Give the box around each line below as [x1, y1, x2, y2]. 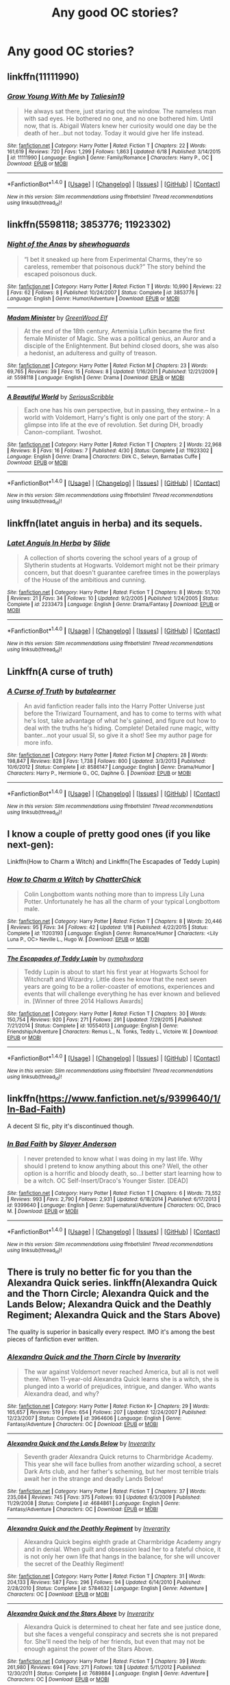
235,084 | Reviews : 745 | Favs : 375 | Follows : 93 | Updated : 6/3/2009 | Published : [7, 1494, 201, 1501]
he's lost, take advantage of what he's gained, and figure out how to [23, 716, 217, 724]
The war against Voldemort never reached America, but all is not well [23, 1368, 219, 1376]
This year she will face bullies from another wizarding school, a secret [23, 1460, 222, 1469]
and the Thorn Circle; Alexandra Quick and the [7, 1288, 209, 1299]
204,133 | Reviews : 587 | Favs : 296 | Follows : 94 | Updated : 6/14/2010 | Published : [7, 1579, 202, 1586]
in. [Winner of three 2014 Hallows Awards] [23, 996, 144, 1005]
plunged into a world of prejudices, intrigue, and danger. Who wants [23, 1383, 216, 1391]
